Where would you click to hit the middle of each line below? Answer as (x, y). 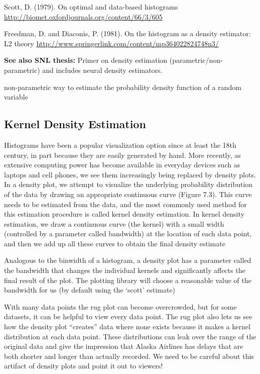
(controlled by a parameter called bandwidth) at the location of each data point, (128, 233)
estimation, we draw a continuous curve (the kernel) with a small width (114, 223)
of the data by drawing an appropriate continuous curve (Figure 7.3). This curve (128, 194)
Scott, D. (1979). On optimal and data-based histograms (91, 7)
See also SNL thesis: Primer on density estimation (86, 60)
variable (16, 97)
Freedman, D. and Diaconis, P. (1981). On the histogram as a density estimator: (127, 33)
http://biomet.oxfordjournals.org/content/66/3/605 (83, 16)
